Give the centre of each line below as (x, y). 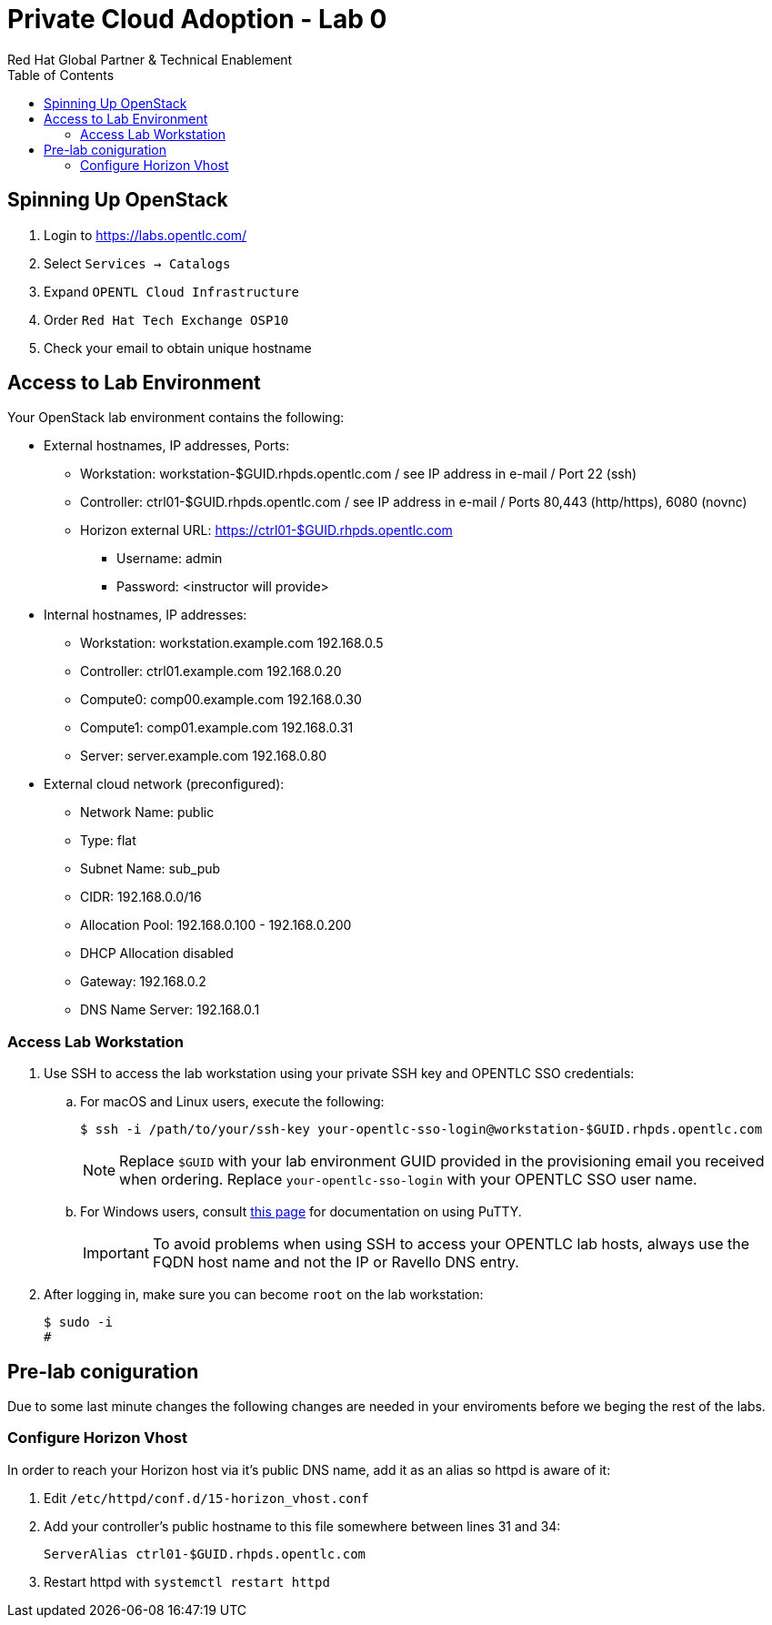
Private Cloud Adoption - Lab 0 (197, 19)
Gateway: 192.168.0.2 (143, 982)
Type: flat (108, 841)
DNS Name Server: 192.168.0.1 (170, 1010)
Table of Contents (61, 75)
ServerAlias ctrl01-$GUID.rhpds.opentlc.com (205, 1554)
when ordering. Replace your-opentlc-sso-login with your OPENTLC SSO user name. (408, 1180)
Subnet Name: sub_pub (150, 869)
